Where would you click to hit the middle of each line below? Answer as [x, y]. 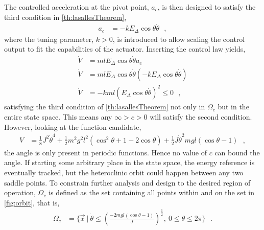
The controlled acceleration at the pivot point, [77, 7]
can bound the [237, 152]
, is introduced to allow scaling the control [179, 39]
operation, [20, 192]
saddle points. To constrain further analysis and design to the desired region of [127, 182]
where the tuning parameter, [49, 39]
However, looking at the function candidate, [73, 126]
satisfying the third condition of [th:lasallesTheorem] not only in [105, 107]
